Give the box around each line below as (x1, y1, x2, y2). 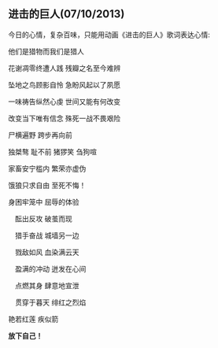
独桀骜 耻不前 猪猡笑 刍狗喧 (8, 146, 97, 156)
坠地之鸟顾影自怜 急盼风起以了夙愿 (8, 80, 120, 89)
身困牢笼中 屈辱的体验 (8, 197, 79, 206)
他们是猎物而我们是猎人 (8, 46, 84, 56)
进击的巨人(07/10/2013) (8, 7, 125, 21)
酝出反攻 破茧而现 (14, 213, 72, 223)
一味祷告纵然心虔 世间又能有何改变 (8, 97, 120, 106)
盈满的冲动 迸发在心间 (14, 264, 87, 273)
